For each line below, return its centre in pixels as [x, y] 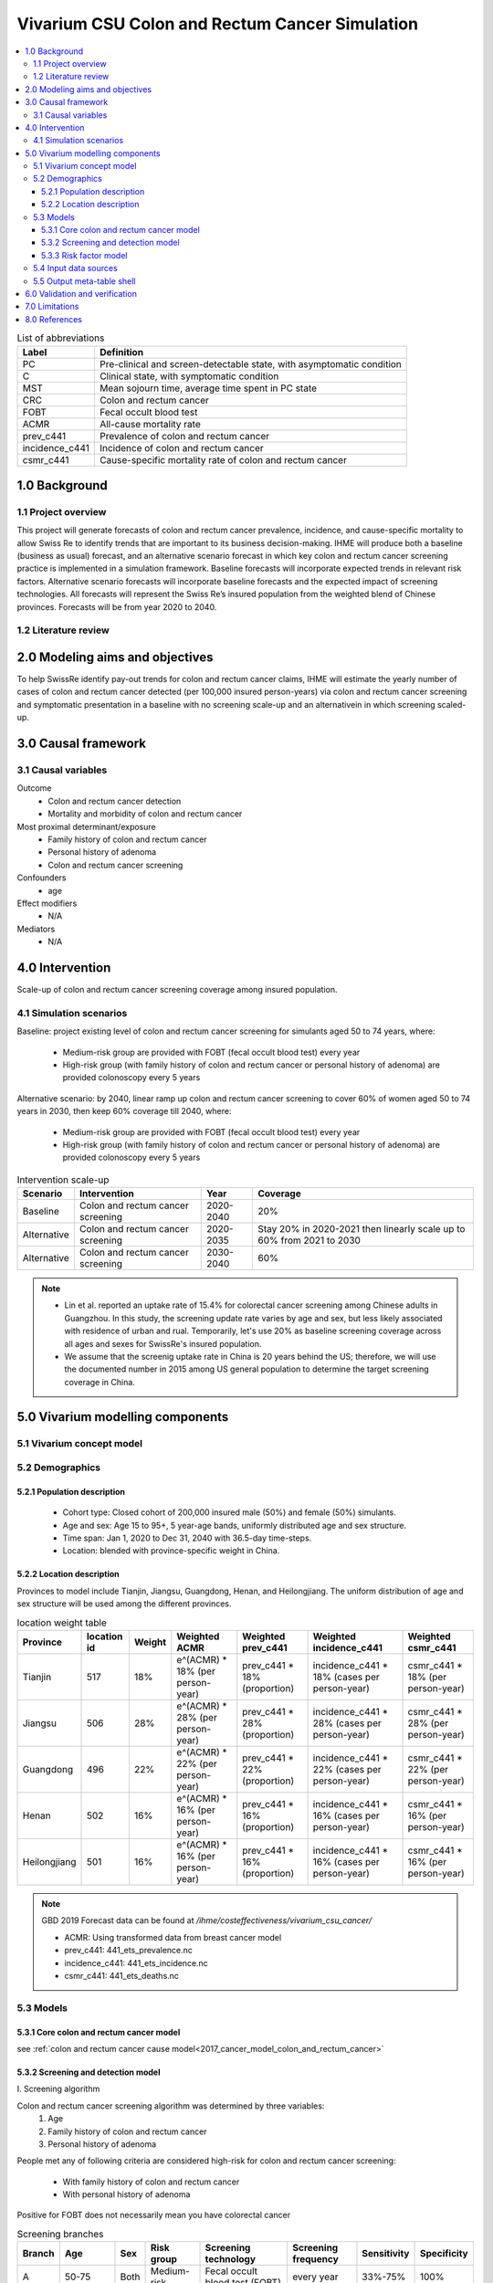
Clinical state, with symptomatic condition [189, 376]
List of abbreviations [61, 338]
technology [230, 2259]
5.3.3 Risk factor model [84, 255]
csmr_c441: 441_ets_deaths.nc [122, 1975]
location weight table [62, 1623]
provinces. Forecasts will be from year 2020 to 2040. [117, 606]
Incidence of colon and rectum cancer [181, 447]
